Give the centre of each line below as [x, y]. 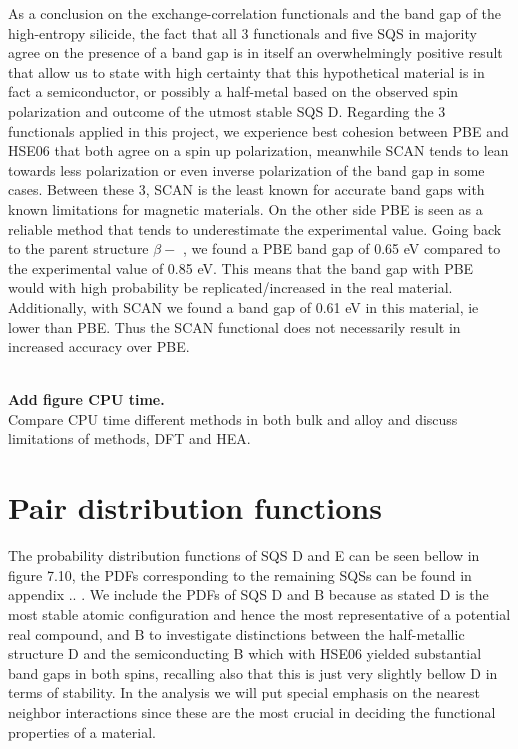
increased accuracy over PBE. [99, 346]
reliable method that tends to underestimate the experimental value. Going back [255, 228]
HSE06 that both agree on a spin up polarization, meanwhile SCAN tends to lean [258, 150]
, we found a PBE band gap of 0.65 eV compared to [341, 248]
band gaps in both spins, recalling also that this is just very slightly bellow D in [253, 672]
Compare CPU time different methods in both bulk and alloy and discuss [233, 418]
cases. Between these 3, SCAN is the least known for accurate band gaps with [246, 189]
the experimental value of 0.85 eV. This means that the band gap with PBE [241, 267]
